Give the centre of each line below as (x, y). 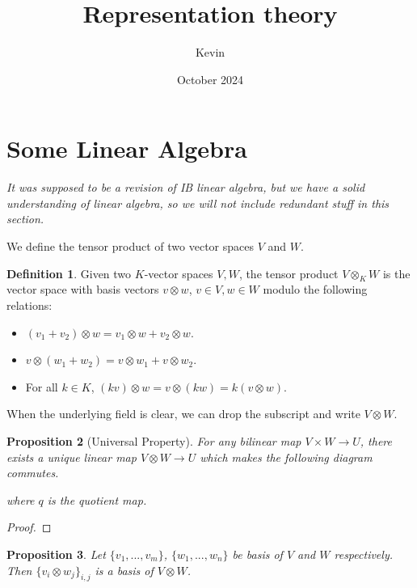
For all (42, 386)
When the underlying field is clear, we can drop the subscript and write (183, 414)
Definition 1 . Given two (69, 273)
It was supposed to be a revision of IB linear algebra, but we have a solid (186, 187)
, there (376, 440)
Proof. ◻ (29, 527)
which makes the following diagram (286, 457)
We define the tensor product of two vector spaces (130, 246)
